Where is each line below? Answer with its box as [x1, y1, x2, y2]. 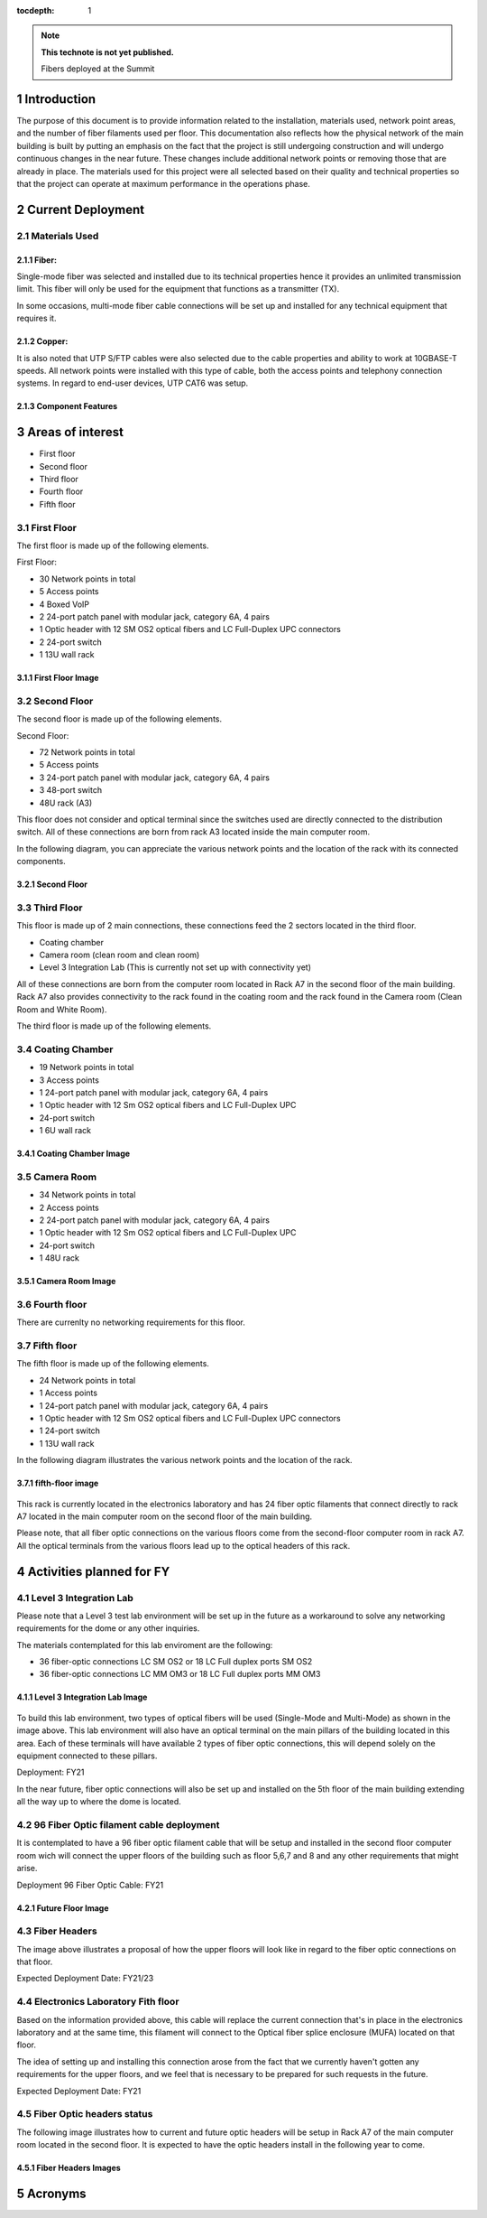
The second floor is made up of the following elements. [16, 713, 223, 724]
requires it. [16, 312, 57, 324]
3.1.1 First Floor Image [16, 673, 99, 684]
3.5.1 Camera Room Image [16, 1276, 116, 1287]
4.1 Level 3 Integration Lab [16, 1591, 134, 1604]
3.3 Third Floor [16, 901, 83, 914]
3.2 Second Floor [16, 694, 94, 707]
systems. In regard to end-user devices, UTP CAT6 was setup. [16, 377, 249, 388]
